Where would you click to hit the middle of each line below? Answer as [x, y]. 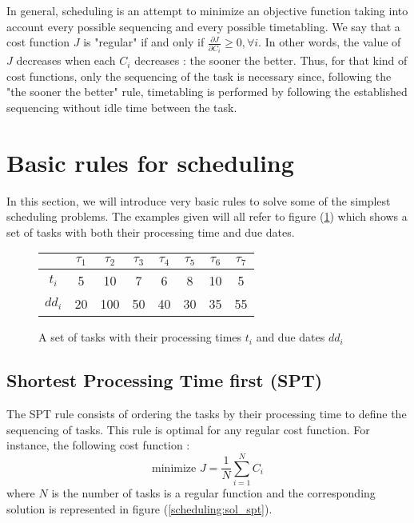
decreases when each [66, 60]
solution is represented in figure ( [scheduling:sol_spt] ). [139, 508]
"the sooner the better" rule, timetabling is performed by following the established [207, 92]
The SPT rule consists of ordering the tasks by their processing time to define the [207, 414]
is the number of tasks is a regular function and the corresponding [213, 493]
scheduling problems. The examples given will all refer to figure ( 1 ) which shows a [207, 216]
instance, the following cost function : [98, 445]
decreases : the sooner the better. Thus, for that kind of [271, 60]
